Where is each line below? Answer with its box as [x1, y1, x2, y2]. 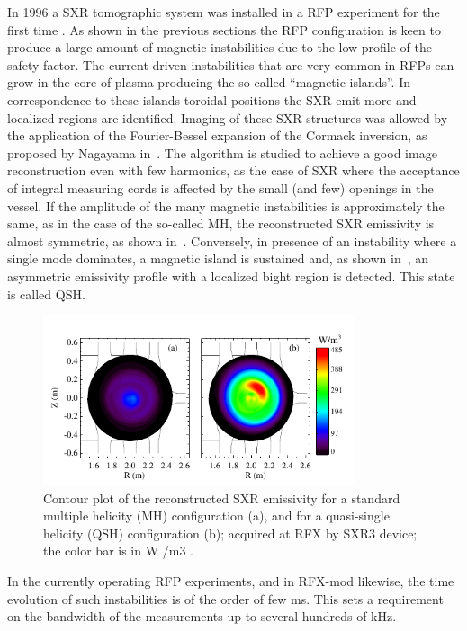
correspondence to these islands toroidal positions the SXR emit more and [7, 90, 417, 109]
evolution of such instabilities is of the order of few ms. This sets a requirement [7, 589, 444, 608]
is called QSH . [7, 284, 85, 303]
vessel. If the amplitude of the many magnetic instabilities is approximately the [7, 196, 445, 215]
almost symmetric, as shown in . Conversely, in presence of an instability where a [7, 231, 457, 250]
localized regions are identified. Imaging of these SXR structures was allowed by [7, 108, 448, 127]
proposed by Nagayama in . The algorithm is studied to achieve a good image [7, 143, 437, 162]
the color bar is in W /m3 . [43, 541, 193, 560]
